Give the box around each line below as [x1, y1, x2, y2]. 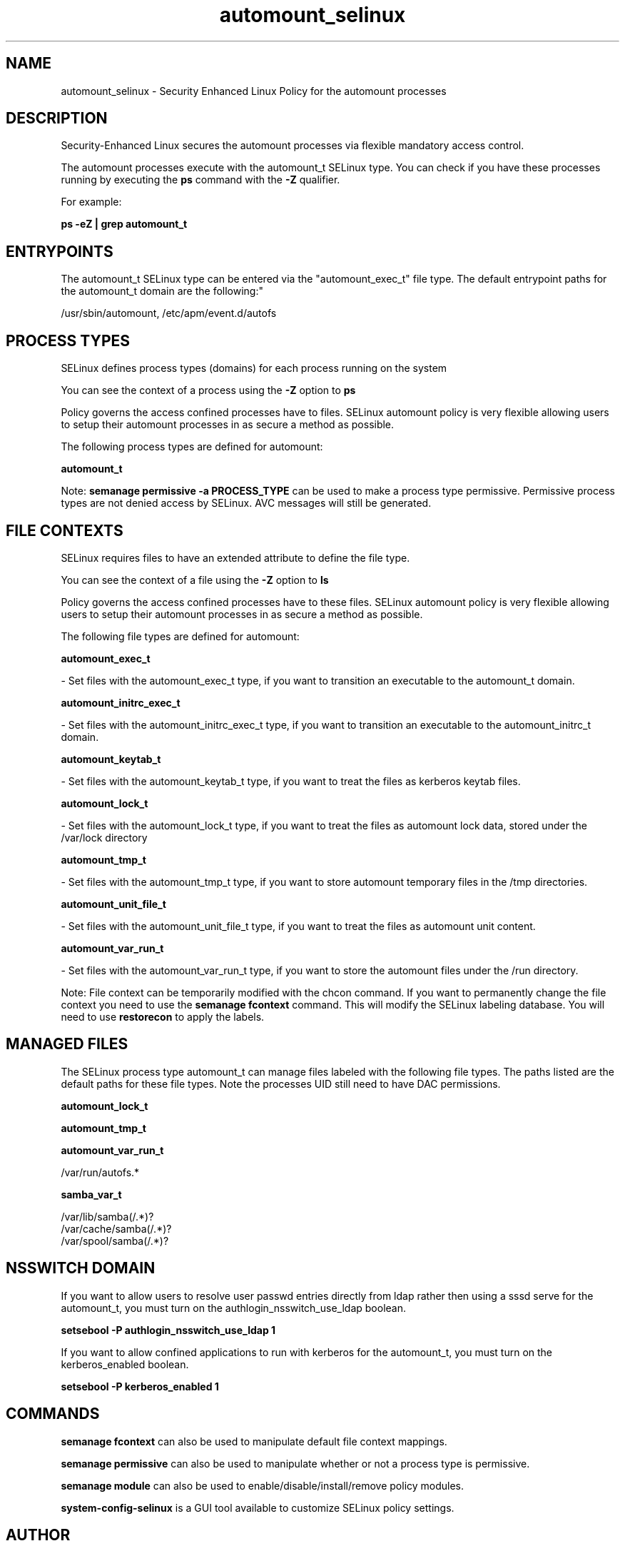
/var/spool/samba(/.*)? [61, 1234, 169, 1247]
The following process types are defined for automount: [61, 440, 323, 453]
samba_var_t [61, 1188, 122, 1201]
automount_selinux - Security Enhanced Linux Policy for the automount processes [61, 84, 447, 97]
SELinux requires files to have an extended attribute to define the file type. [61, 551, 410, 564]
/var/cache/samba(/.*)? [61, 1222, 172, 1235]
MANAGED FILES [6, 1035, 128, 1054]
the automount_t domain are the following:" [61, 285, 264, 298]
